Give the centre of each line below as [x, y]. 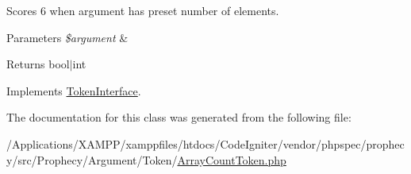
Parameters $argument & [67, 37]
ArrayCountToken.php [232, 159]
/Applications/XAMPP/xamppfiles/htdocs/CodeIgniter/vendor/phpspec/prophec [205, 143]
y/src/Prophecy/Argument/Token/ [92, 159]
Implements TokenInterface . [74, 90]
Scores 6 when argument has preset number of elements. [143, 10]
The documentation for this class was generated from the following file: [179, 117]
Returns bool [38, 64]
